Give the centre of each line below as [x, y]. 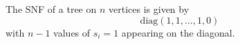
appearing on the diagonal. [178, 32]
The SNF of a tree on [51, 9]
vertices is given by [149, 9]
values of [72, 32]
